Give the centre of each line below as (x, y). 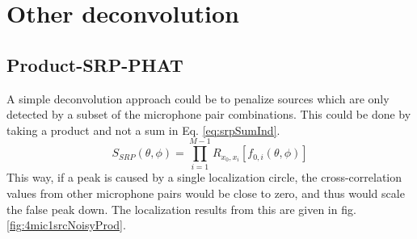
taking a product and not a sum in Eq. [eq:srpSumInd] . (143, 130)
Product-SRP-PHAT (95, 64)
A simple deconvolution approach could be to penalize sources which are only (198, 98)
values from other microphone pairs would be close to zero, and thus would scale (206, 193)
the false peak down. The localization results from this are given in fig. (181, 209)
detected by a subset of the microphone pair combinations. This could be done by (209, 114)
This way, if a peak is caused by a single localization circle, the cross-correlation (204, 177)
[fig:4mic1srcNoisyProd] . (66, 225)
